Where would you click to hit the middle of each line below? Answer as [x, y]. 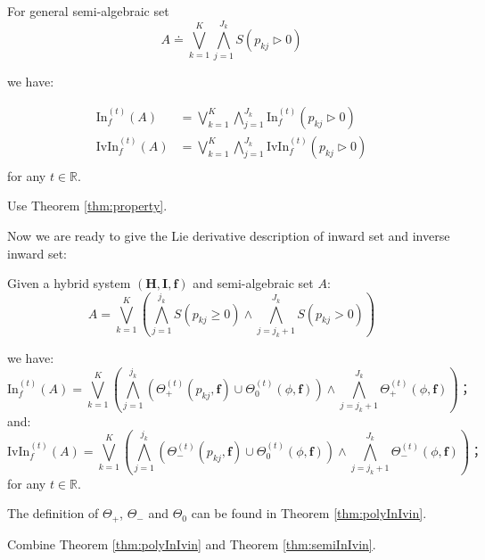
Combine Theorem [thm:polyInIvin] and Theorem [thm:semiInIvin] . [192, 544]
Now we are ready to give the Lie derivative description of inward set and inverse [229, 235]
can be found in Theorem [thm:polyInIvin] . [309, 513]
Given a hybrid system [69, 283]
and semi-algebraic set [253, 283]
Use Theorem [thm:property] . [87, 206]
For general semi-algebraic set [88, 11]
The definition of [53, 513]
